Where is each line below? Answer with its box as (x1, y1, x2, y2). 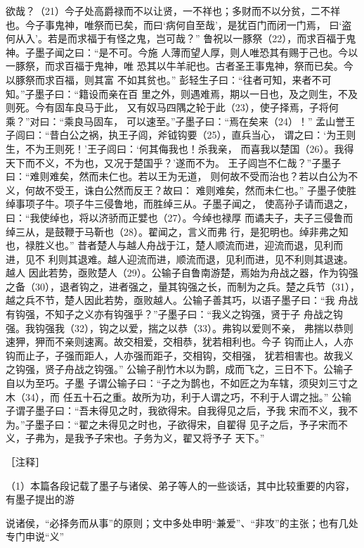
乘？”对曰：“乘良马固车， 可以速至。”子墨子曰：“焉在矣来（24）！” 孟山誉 (6, 113, 346, 128)
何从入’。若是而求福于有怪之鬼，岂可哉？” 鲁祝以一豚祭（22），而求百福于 (6, 31, 346, 46)
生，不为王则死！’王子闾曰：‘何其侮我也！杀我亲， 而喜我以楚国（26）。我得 (6, 141, 354, 155)
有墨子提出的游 (6, 492, 74, 506)
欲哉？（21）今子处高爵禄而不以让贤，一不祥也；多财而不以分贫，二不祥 (6, 4, 340, 18)
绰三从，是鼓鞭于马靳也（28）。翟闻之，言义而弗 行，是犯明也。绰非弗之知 (6, 224, 349, 238)
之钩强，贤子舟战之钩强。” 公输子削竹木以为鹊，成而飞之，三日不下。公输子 (6, 362, 353, 376)
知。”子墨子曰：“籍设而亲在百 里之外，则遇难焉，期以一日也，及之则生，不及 (6, 86, 358, 101)
